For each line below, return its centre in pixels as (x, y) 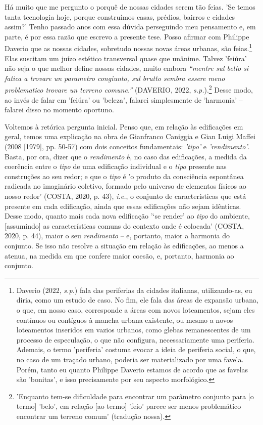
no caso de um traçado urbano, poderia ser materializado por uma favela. (130, 359)
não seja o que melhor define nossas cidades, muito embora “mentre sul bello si (127, 68)
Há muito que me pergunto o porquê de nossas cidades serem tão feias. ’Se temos (130, 7)
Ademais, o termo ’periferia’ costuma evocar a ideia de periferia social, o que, (136, 349)
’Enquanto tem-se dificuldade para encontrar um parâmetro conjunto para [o (135, 396)
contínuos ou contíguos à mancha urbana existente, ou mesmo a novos (125, 320)
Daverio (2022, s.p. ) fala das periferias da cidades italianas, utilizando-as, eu (134, 290)
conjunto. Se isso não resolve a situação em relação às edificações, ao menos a (124, 245)
